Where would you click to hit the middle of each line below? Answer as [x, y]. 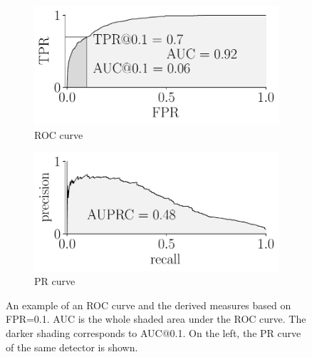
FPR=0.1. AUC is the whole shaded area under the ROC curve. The [156, 319]
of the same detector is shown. [72, 347]
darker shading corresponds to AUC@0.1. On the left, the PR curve [154, 332]
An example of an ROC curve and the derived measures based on [149, 305]
